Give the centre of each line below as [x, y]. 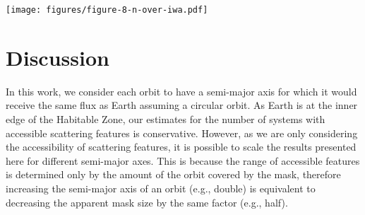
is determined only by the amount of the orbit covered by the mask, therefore [173, 174]
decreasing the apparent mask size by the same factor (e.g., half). [147, 202]
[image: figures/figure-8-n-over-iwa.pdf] [107, 10]
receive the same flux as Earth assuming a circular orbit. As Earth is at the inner [182, 105]
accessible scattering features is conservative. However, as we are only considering [182, 133]
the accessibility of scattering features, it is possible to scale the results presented [181, 147]
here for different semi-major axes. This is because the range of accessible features [183, 160]
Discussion [58, 57]
